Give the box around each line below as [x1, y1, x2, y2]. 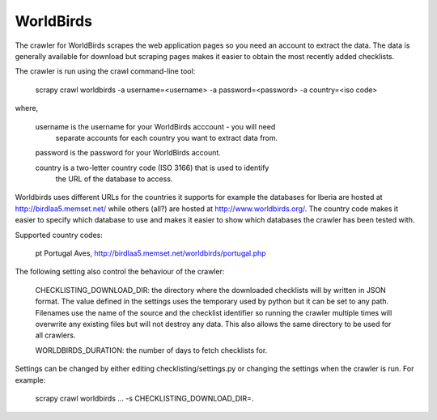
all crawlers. [35, 330, 76, 340]
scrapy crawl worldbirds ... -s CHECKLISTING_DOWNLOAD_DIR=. [35, 393, 254, 403]
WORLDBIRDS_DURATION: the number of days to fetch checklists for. [35, 345, 268, 355]
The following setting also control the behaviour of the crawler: [15, 267, 225, 277]
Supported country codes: [15, 230, 103, 240]
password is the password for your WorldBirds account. [35, 148, 222, 158]
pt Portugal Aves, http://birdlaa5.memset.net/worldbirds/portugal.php [35, 248, 266, 258]
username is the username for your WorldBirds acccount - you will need [35, 121, 276, 131]
